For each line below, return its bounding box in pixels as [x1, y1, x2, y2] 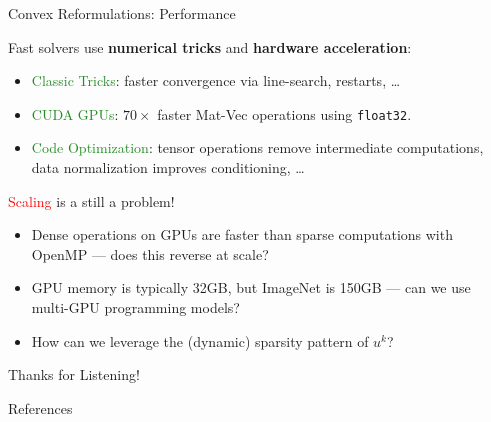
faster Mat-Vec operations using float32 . [157, 103, 412, 124]
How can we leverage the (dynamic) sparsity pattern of [31, 330, 369, 351]
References [8, 397, 73, 418]
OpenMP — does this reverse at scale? [31, 243, 269, 264]
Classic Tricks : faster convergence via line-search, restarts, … [31, 70, 401, 91]
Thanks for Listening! [8, 364, 140, 385]
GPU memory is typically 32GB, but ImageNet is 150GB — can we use [31, 277, 471, 298]
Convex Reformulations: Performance [8, 3, 236, 23]
